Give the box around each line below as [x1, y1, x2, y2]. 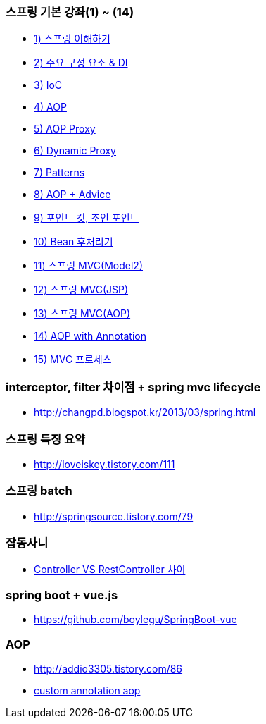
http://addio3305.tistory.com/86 [34, 662, 183, 675]
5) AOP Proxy [34, 123, 96, 135]
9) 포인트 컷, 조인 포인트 [34, 211, 139, 224]
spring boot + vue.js [6, 587, 118, 602]
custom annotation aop [34, 684, 141, 697]
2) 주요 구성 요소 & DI [34, 56, 128, 69]
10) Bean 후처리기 [34, 235, 113, 248]
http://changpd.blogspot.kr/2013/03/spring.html [34, 406, 256, 419]
